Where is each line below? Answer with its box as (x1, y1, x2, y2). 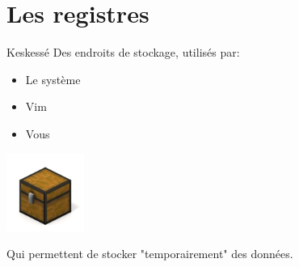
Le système (25, 70, 81, 87)
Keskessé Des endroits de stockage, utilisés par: (6, 44, 240, 61)
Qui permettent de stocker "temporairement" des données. (6, 245, 293, 262)
